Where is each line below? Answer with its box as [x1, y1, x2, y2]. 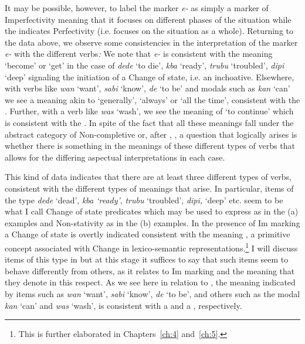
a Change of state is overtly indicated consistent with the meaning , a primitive [5, 228, 290, 240]
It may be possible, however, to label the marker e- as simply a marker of [5, 2, 269, 13]
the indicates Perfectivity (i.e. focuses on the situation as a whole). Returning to [5, 25, 294, 37]
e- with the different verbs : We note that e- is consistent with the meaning [5, 47, 273, 60]
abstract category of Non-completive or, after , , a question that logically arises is [5, 128, 297, 140]
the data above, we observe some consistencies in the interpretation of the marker [5, 36, 298, 48]
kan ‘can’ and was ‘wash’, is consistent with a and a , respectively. [5, 299, 242, 311]
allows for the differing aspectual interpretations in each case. [5, 151, 225, 163]
